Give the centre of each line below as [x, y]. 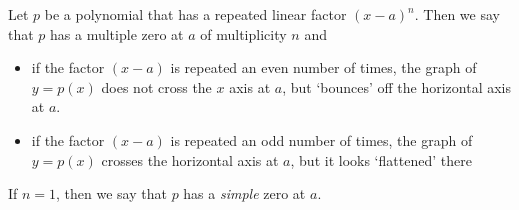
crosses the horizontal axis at [190, 159]
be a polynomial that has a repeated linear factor [195, 14]
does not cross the [156, 86]
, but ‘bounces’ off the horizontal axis [397, 86]
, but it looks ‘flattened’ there [381, 159]
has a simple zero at [244, 193]
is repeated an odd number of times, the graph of [321, 139]
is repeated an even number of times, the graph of [323, 67]
